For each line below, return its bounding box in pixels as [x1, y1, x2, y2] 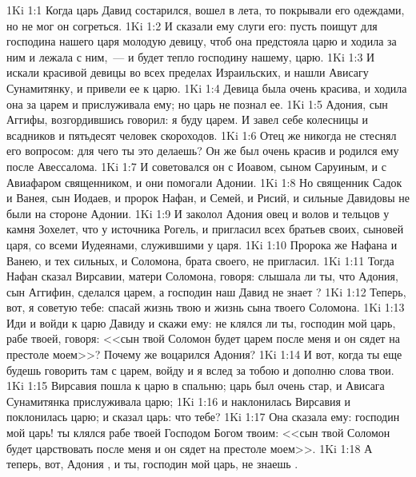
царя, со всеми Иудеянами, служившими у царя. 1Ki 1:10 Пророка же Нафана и [6, 236, 398, 252]
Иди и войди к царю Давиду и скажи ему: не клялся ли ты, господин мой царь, [6, 314, 396, 331]
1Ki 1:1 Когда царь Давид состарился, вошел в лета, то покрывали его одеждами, [6, 2, 405, 18]
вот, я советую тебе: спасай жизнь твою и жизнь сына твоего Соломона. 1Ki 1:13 [6, 299, 405, 316]
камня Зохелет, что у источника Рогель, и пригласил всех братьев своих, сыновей [6, 221, 404, 237]
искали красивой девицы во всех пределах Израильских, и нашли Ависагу [6, 64, 369, 81]
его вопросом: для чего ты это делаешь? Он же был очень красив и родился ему [6, 142, 399, 159]
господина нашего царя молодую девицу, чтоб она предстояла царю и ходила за [6, 33, 397, 50]
